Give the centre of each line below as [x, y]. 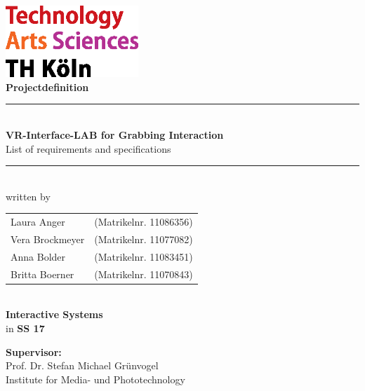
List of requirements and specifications [88, 148]
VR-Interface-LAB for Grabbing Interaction [115, 134]
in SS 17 [25, 328]
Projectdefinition [47, 87]
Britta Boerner [42, 274]
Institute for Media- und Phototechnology [95, 379]
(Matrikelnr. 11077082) [144, 239]
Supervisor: [34, 351]
